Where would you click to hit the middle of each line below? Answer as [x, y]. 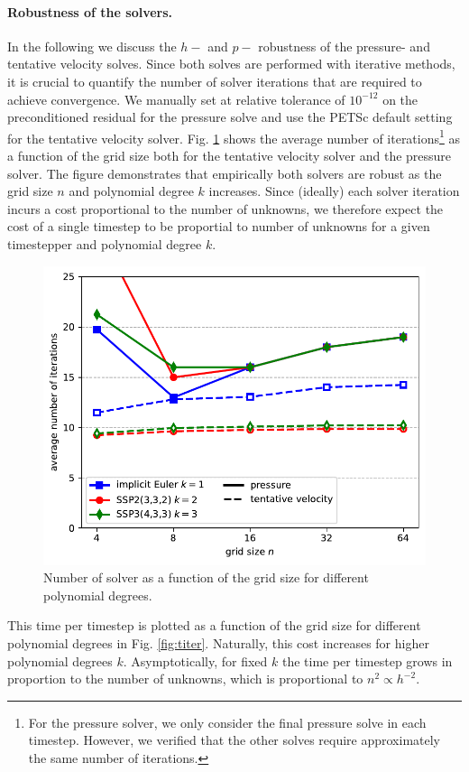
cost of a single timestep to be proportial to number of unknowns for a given [219, 226]
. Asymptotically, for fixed [195, 660]
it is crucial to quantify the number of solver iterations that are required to [215, 81]
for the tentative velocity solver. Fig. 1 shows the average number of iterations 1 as [234, 136]
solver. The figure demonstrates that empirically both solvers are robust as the [225, 173]
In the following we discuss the [92, 46]
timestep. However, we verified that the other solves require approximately [234, 740]
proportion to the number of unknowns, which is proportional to [185, 679]
